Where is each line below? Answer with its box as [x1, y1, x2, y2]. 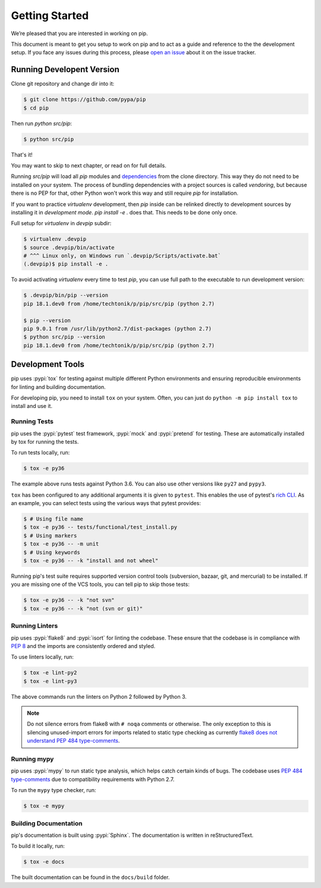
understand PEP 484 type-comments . [27, 737, 120, 744]
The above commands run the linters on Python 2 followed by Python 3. [11, 693, 187, 700]
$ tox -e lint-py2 [23, 669, 77, 676]
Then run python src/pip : [11, 120, 73, 127]
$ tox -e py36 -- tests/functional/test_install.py [23, 524, 178, 531]
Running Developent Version [11, 64, 119, 74]
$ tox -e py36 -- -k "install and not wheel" [23, 557, 159, 564]
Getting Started [11, 9, 89, 22]
